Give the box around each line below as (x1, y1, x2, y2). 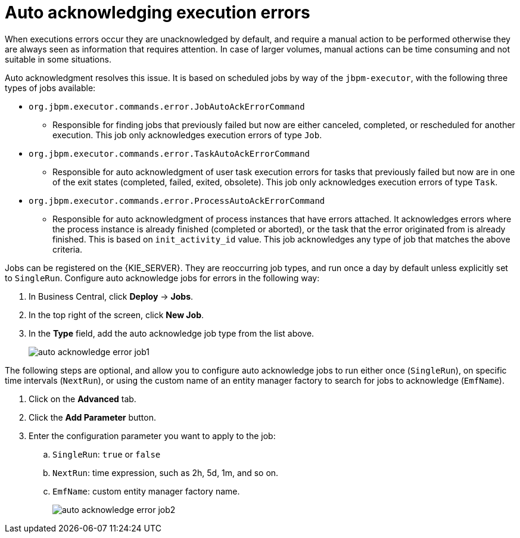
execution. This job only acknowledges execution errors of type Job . (52, 129, 322, 140)
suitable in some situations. (5, 54, 111, 64)
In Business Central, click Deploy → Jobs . (29, 291, 194, 301)
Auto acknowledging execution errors (5, 2, 310, 23)
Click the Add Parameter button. (29, 412, 157, 422)
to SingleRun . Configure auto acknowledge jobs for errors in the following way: (5, 272, 320, 283)
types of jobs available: (5, 82, 96, 93)
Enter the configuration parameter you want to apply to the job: (29, 430, 276, 441)
